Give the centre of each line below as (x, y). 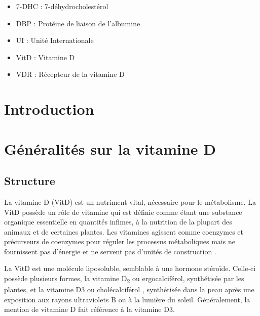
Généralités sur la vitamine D (110, 148)
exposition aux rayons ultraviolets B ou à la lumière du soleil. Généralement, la (127, 299)
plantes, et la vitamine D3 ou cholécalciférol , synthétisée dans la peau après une (129, 289)
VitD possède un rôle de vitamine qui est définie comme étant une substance (123, 212)
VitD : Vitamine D (45, 57)
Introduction (49, 109)
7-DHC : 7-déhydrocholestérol (62, 6)
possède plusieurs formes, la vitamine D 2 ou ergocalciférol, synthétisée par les (124, 279)
